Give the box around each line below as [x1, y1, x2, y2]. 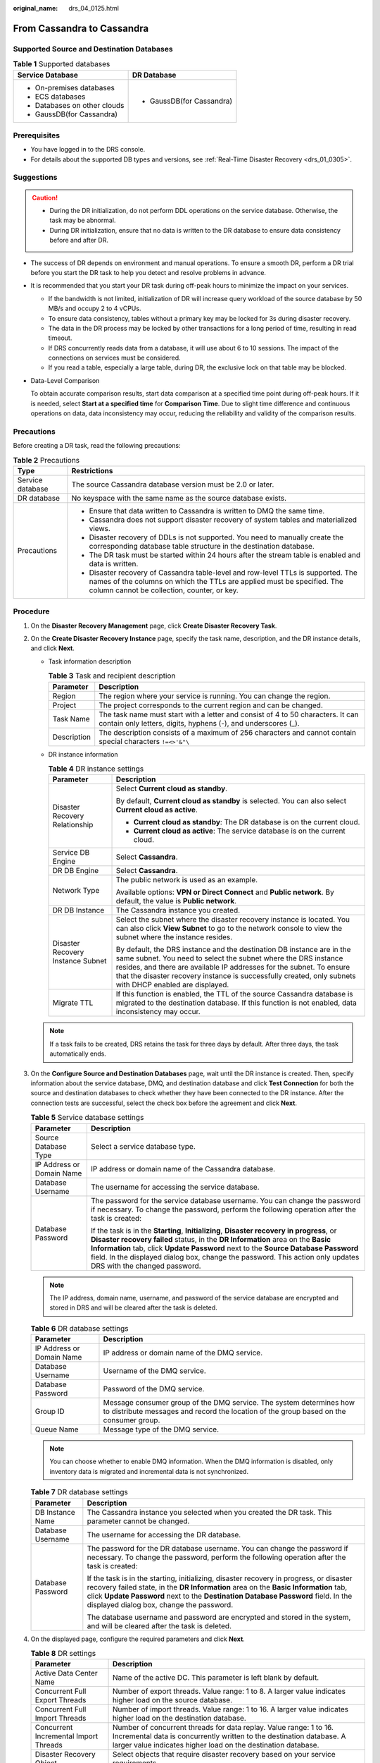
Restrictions [71, 465, 113, 475]
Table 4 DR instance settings [48, 764, 144, 774]
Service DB [52, 848, 90, 858]
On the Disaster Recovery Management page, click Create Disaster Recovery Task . [30, 621, 277, 630]
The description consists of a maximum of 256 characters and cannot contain [99, 727, 357, 737]
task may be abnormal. [49, 216, 116, 225]
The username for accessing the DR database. [87, 1530, 241, 1539]
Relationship [52, 820, 94, 830]
